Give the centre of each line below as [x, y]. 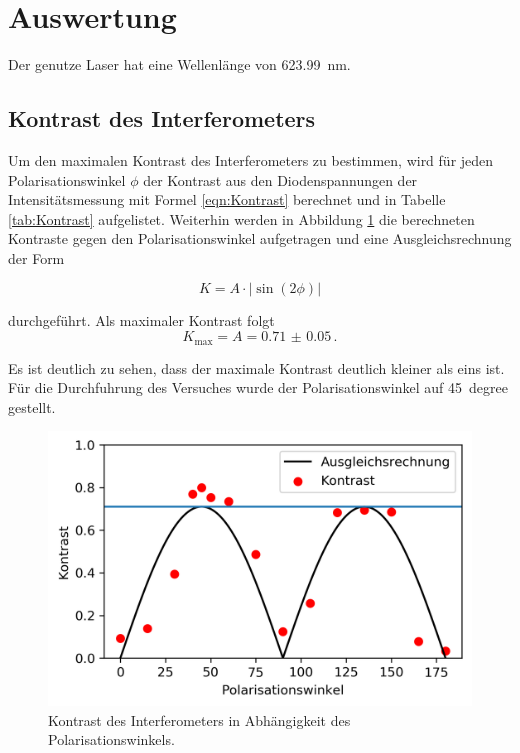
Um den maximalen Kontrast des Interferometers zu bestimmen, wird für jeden [251, 159]
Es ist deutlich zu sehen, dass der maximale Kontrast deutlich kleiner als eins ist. [256, 367]
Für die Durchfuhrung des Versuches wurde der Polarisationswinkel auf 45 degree [258, 387]
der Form [36, 257]
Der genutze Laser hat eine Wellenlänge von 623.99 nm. [179, 64]
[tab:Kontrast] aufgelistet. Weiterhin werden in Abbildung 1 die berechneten [241, 218]
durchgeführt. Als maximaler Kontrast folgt [141, 320]
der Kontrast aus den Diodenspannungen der [280, 179]
